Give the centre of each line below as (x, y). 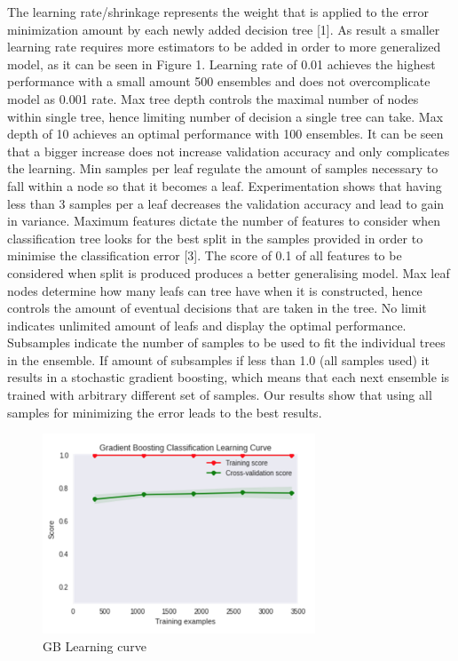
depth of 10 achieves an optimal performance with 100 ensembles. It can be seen (225, 134)
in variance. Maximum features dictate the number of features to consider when (224, 221)
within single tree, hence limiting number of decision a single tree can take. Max (225, 116)
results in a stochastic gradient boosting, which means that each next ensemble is (229, 377)
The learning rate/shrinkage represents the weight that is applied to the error (218, 12)
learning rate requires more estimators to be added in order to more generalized (224, 47)
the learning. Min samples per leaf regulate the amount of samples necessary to (223, 168)
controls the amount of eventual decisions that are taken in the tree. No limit (217, 308)
